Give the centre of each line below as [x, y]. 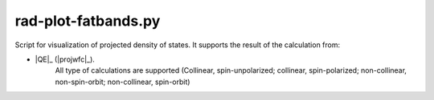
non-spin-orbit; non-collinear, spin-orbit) [123, 82]
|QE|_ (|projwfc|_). [65, 59]
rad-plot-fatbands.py [88, 21]
